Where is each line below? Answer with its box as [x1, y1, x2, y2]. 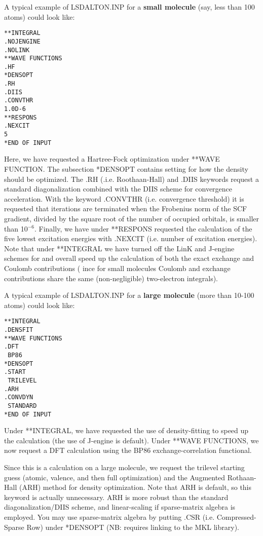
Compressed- [216, 511, 256, 522]
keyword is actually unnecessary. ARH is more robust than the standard [4, 491, 229, 502]
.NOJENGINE [4, 37, 41, 45]
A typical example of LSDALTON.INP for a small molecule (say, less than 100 [4, 2, 255, 12]
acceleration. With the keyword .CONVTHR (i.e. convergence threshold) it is [4, 193, 244, 204]
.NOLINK [4, 46, 30, 54]
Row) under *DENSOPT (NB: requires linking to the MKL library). [26, 521, 240, 532]
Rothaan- [227, 472, 256, 482]
